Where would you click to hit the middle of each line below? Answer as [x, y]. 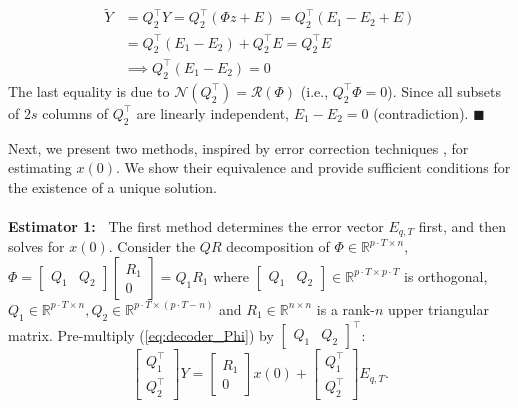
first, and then [462, 225]
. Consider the [152, 246]
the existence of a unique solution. [112, 186]
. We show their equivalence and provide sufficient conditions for [313, 167]
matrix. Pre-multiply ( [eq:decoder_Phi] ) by [141, 334]
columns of [75, 112]
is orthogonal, [446, 275]
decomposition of [278, 246]
